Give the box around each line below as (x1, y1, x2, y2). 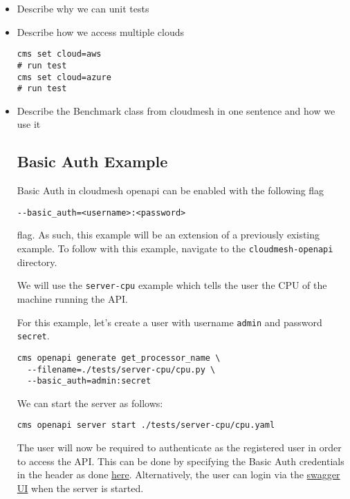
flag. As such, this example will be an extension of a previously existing (17, 227, 320, 242)
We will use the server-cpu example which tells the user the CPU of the (17, 278, 327, 292)
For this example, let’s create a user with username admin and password (17, 314, 322, 329)
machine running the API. (17, 291, 128, 305)
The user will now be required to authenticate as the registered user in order (17, 440, 342, 455)
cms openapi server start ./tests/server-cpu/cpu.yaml (17, 420, 275, 431)
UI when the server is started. (17, 480, 144, 495)
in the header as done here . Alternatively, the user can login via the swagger (17, 467, 340, 482)
